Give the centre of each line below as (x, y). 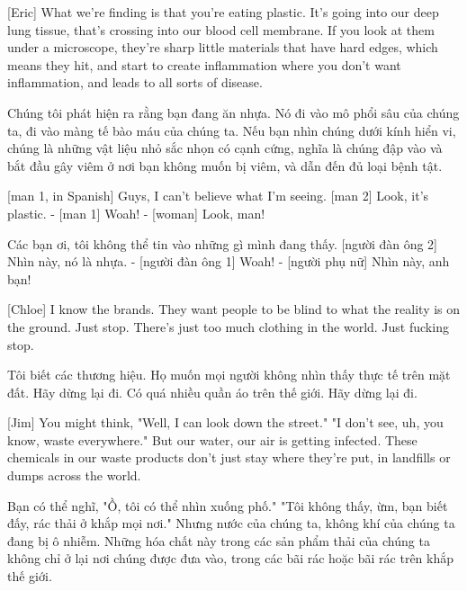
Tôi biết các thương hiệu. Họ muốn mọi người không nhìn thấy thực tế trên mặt (229, 375)
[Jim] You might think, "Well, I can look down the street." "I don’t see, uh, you (225, 422)
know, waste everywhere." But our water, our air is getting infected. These (212, 439)
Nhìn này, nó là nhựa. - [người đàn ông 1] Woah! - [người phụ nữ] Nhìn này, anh (229, 261)
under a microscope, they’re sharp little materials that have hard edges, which (223, 47)
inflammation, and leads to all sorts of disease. (135, 82)
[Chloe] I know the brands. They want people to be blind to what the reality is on (234, 309)
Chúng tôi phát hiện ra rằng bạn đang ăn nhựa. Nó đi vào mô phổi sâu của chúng (233, 112)
